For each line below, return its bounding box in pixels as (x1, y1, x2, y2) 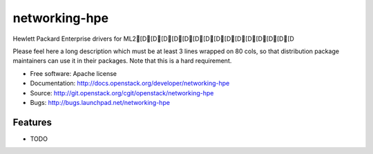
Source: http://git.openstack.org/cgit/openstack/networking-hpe (30, 88, 214, 97)
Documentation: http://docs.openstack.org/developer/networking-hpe (30, 79, 230, 88)
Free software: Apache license (30, 69, 117, 77)
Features (12, 116, 52, 128)
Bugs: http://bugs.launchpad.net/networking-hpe (30, 98, 171, 106)
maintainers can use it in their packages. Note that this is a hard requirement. (12, 57, 232, 65)
